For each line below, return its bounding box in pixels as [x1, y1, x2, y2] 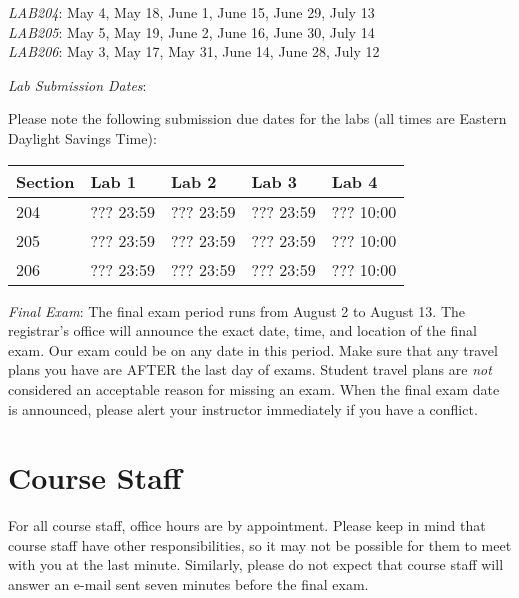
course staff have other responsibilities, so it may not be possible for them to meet [8, 534, 512, 555]
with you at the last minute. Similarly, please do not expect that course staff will [8, 554, 504, 575]
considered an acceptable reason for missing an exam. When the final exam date [8, 378, 500, 399]
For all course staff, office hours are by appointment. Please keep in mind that [8, 515, 486, 536]
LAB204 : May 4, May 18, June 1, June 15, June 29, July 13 [8, 2, 375, 22]
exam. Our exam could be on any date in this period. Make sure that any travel [8, 339, 498, 360]
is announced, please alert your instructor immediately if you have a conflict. [8, 398, 478, 419]
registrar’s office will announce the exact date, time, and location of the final [8, 320, 477, 341]
